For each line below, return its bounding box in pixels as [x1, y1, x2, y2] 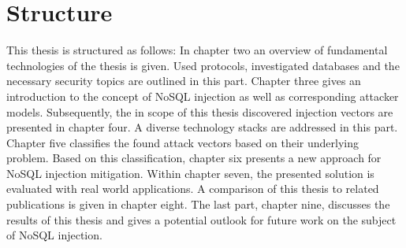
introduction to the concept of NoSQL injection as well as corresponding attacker [6, 87, 399, 104]
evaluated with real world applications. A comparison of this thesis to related [6, 180, 379, 197]
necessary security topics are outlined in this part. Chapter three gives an [6, 72, 361, 89]
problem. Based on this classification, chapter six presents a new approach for [6, 150, 382, 166]
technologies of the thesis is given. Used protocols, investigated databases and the [6, 57, 400, 73]
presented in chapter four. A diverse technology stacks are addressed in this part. [6, 119, 398, 135]
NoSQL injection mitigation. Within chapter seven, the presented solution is [6, 165, 374, 181]
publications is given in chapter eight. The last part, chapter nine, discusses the [6, 196, 390, 213]
